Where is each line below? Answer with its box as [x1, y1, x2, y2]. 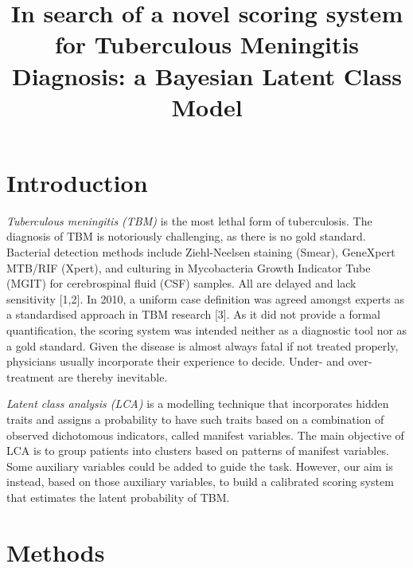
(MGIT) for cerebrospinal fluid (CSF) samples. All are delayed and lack [6, 275, 357, 292]
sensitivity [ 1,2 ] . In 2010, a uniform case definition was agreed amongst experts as [6, 290, 405, 307]
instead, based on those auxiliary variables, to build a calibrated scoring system [6, 473, 394, 490]
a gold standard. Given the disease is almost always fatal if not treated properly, [6, 337, 399, 354]
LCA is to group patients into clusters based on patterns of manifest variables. [6, 442, 389, 459]
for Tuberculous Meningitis [54, 28, 360, 61]
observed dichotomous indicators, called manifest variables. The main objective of [6, 426, 404, 443]
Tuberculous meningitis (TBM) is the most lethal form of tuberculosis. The [6, 212, 372, 229]
